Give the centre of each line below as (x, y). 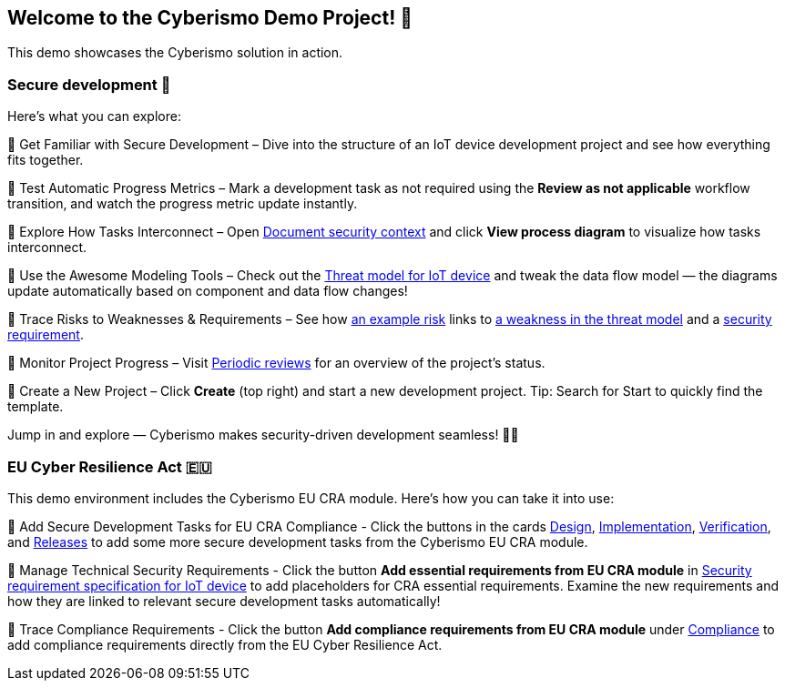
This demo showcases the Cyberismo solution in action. (175, 53)
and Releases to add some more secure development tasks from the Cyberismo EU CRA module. (298, 541)
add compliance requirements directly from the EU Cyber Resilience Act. (225, 644)
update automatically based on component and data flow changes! (208, 291)
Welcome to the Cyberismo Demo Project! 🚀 (210, 18)
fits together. (46, 160)
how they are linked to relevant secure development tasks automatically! (224, 601)
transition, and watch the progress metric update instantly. (183, 204)
